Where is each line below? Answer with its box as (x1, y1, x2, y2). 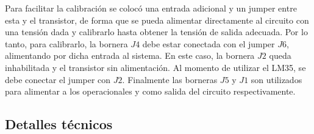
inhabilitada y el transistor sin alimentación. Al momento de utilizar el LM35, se (5, 61, 306, 73)
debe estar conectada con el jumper (142, 37, 275, 50)
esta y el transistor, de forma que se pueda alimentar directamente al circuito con (5, 13, 309, 26)
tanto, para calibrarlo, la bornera (5, 37, 128, 50)
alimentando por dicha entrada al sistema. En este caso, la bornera (5, 49, 255, 62)
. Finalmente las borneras (122, 73, 218, 85)
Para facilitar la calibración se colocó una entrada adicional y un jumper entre (5, 2, 297, 14)
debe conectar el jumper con (5, 73, 111, 85)
